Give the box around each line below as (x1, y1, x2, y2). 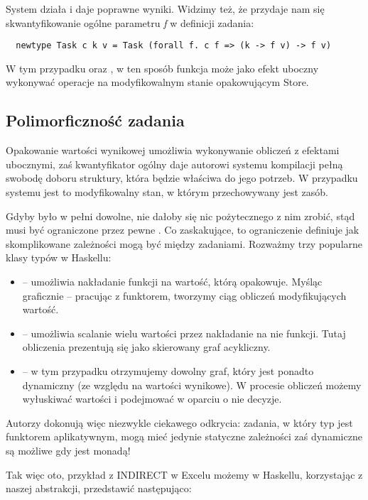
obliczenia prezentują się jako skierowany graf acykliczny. (22, 339, 271, 354)
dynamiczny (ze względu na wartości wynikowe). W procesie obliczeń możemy (22, 377, 362, 392)
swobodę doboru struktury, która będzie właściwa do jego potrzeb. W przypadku (6, 170, 358, 185)
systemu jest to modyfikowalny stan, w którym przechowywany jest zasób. (6, 185, 328, 200)
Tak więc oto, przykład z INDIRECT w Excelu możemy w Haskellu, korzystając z (6, 467, 363, 482)
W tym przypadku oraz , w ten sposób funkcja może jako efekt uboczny (6, 60, 319, 75)
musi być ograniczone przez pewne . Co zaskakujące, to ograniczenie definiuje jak (6, 222, 359, 237)
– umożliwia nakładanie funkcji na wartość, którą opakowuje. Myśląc (22, 273, 323, 288)
